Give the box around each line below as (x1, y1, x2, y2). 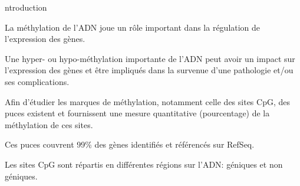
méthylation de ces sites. (5, 118, 93, 130)
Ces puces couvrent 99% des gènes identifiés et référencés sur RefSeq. (5, 138, 255, 151)
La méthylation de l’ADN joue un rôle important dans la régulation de (5, 21, 261, 33)
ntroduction (5, 1, 47, 13)
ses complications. (5, 75, 70, 87)
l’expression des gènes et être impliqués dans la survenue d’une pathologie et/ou (5, 64, 294, 76)
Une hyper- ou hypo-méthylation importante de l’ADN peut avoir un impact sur (5, 52, 295, 64)
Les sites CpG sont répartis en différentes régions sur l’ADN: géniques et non (5, 158, 283, 170)
